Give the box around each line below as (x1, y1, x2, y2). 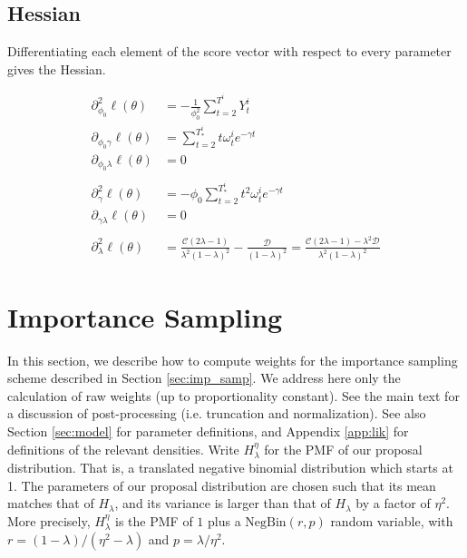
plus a (207, 511, 241, 530)
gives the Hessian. (7, 59, 106, 78)
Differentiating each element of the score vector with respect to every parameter (7, 42, 452, 61)
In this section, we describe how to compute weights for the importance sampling (7, 350, 458, 369)
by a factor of (355, 494, 431, 513)
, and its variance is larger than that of (114, 494, 331, 513)
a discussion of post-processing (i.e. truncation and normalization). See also (7, 404, 426, 423)
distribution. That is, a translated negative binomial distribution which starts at (7, 458, 453, 477)
